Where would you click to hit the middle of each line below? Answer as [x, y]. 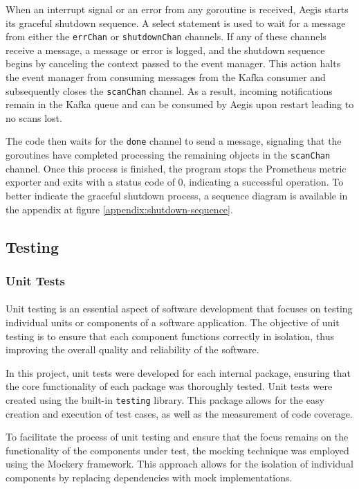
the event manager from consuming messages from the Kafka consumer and [166, 77]
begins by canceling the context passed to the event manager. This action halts [173, 63]
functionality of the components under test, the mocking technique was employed [177, 450]
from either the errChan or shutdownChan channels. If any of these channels [166, 36]
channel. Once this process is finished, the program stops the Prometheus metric [176, 168]
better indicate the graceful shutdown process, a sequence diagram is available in [177, 195]
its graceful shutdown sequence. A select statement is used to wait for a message [176, 23]
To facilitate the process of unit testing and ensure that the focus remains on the [177, 437]
